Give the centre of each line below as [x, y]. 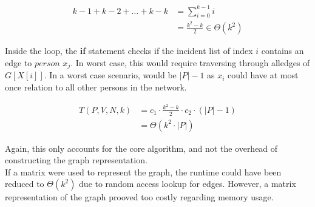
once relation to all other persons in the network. [96, 87]
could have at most [263, 75]
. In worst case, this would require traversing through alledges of [190, 63]
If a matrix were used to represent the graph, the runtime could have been [143, 171]
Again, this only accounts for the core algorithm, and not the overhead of [141, 148]
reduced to [25, 184]
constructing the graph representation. [76, 160]
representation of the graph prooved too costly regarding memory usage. [139, 197]
